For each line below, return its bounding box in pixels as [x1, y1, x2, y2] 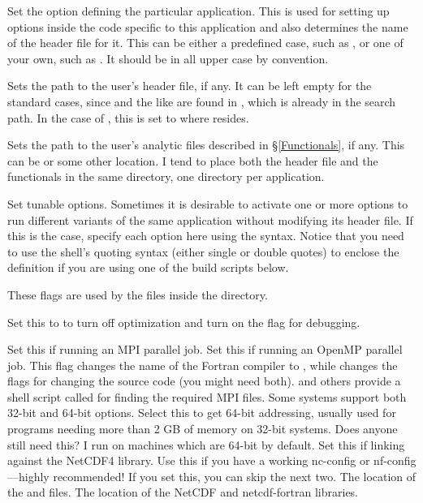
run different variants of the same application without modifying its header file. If [7, 211, 413, 228]
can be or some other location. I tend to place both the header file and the [7, 152, 378, 169]
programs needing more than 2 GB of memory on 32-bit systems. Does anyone [7, 420, 398, 437]
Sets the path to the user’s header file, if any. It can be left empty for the [7, 77, 372, 94]
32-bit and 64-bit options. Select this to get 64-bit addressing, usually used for [7, 404, 396, 421]
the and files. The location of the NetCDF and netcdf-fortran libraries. [7, 484, 359, 501]
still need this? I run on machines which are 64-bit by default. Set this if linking [7, 436, 405, 453]
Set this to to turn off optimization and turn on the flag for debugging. [7, 313, 360, 330]
